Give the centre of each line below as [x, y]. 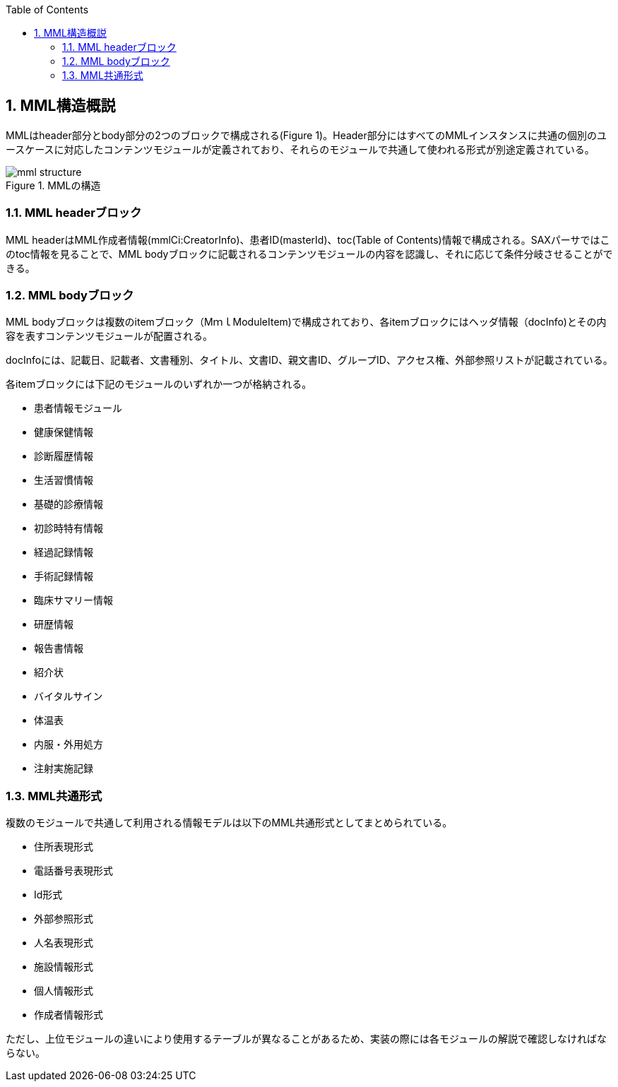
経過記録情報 [64, 552]
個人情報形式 [64, 991]
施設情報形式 [64, 967]
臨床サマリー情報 [73, 600]
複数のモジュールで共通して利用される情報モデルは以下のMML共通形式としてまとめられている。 [229, 823]
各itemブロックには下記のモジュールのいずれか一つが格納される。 [159, 384]
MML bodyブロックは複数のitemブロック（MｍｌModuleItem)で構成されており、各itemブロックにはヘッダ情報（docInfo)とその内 [306, 322]
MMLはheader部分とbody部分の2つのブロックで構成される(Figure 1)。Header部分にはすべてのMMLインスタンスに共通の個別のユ [306, 135]
